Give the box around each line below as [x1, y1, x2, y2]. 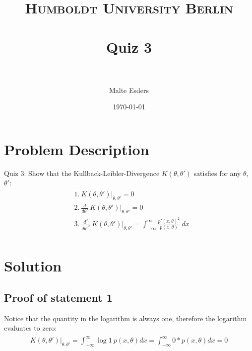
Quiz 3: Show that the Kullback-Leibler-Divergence [4, 168, 160, 178]
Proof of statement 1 [4, 289, 113, 305]
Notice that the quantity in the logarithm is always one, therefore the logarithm [4, 313, 247, 323]
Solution [4, 256, 62, 276]
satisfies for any [193, 168, 241, 178]
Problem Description [4, 139, 149, 159]
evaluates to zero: [4, 323, 57, 333]
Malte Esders [109, 85, 149, 95]
